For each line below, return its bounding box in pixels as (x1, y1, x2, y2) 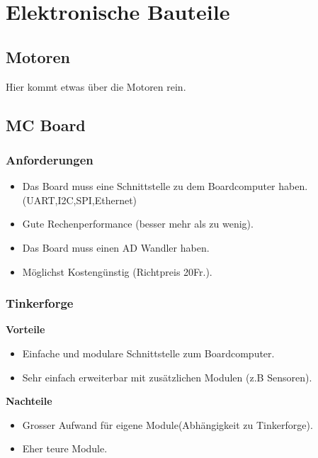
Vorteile (6, 322, 45, 337)
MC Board (6, 113, 86, 135)
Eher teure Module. (22, 441, 108, 456)
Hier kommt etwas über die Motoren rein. (6, 79, 186, 94)
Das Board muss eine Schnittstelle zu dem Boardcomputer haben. (22, 179, 308, 194)
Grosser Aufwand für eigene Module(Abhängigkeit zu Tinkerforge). (22, 417, 313, 432)
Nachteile (6, 393, 52, 408)
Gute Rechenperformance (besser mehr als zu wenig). (22, 216, 254, 231)
